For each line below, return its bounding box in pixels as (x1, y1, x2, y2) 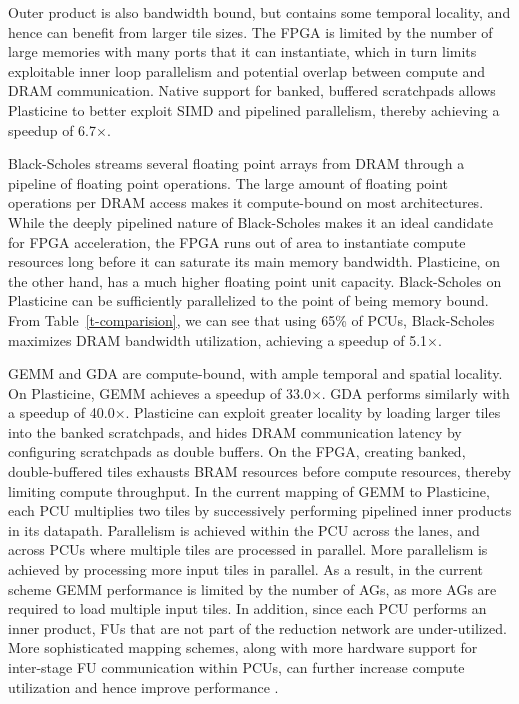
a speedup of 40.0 (8, 402, 115, 423)
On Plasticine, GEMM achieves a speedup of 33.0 (8, 382, 311, 403)
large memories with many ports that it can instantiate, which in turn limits (8, 41, 477, 62)
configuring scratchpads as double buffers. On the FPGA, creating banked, (8, 441, 466, 462)
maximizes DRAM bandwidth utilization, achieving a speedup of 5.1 (8, 329, 428, 350)
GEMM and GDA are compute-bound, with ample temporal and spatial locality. (8, 363, 503, 384)
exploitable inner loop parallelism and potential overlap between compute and (8, 60, 486, 81)
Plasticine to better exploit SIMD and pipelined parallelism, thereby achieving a (8, 99, 500, 120)
